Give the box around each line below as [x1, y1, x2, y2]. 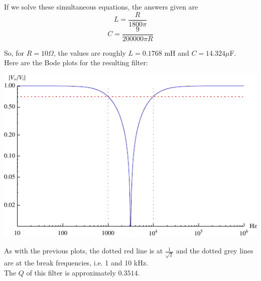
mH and [164, 47, 189, 58]
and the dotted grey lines [176, 245, 253, 256]
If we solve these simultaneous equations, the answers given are [4, 2, 198, 12]
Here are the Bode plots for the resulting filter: [4, 57, 148, 68]
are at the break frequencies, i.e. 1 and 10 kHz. [4, 257, 148, 268]
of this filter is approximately [26, 267, 116, 277]
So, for [4, 47, 25, 58]
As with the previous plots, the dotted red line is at [4, 245, 163, 256]
